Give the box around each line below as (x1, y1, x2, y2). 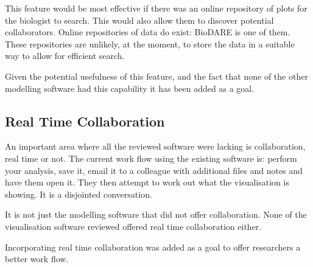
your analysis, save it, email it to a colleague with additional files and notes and (5, 164, 303, 176)
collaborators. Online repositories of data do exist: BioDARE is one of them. (5, 26, 290, 38)
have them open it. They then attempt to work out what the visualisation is (5, 176, 289, 189)
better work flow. (5, 252, 69, 265)
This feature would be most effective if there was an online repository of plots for (5, 2, 308, 14)
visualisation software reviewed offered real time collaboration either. (5, 220, 262, 232)
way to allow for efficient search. (5, 49, 125, 62)
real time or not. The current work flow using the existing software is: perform (5, 151, 297, 164)
